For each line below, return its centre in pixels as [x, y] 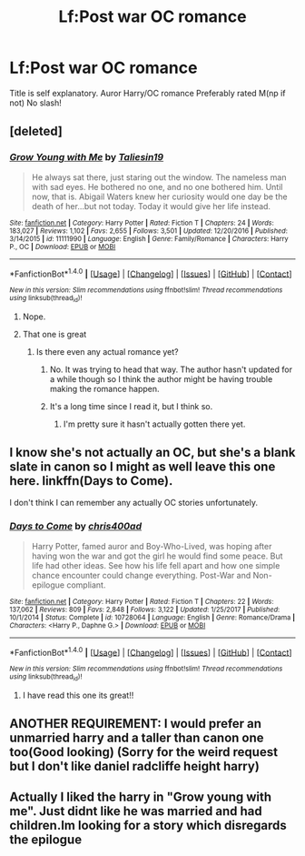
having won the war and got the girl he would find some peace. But [157, 556]
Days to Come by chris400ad [76, 527]
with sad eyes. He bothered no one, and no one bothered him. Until [157, 186]
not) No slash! [35, 103]
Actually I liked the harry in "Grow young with [141, 797]
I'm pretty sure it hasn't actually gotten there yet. [154, 424]
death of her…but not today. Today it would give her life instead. [151, 206]
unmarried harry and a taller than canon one [137, 738]
